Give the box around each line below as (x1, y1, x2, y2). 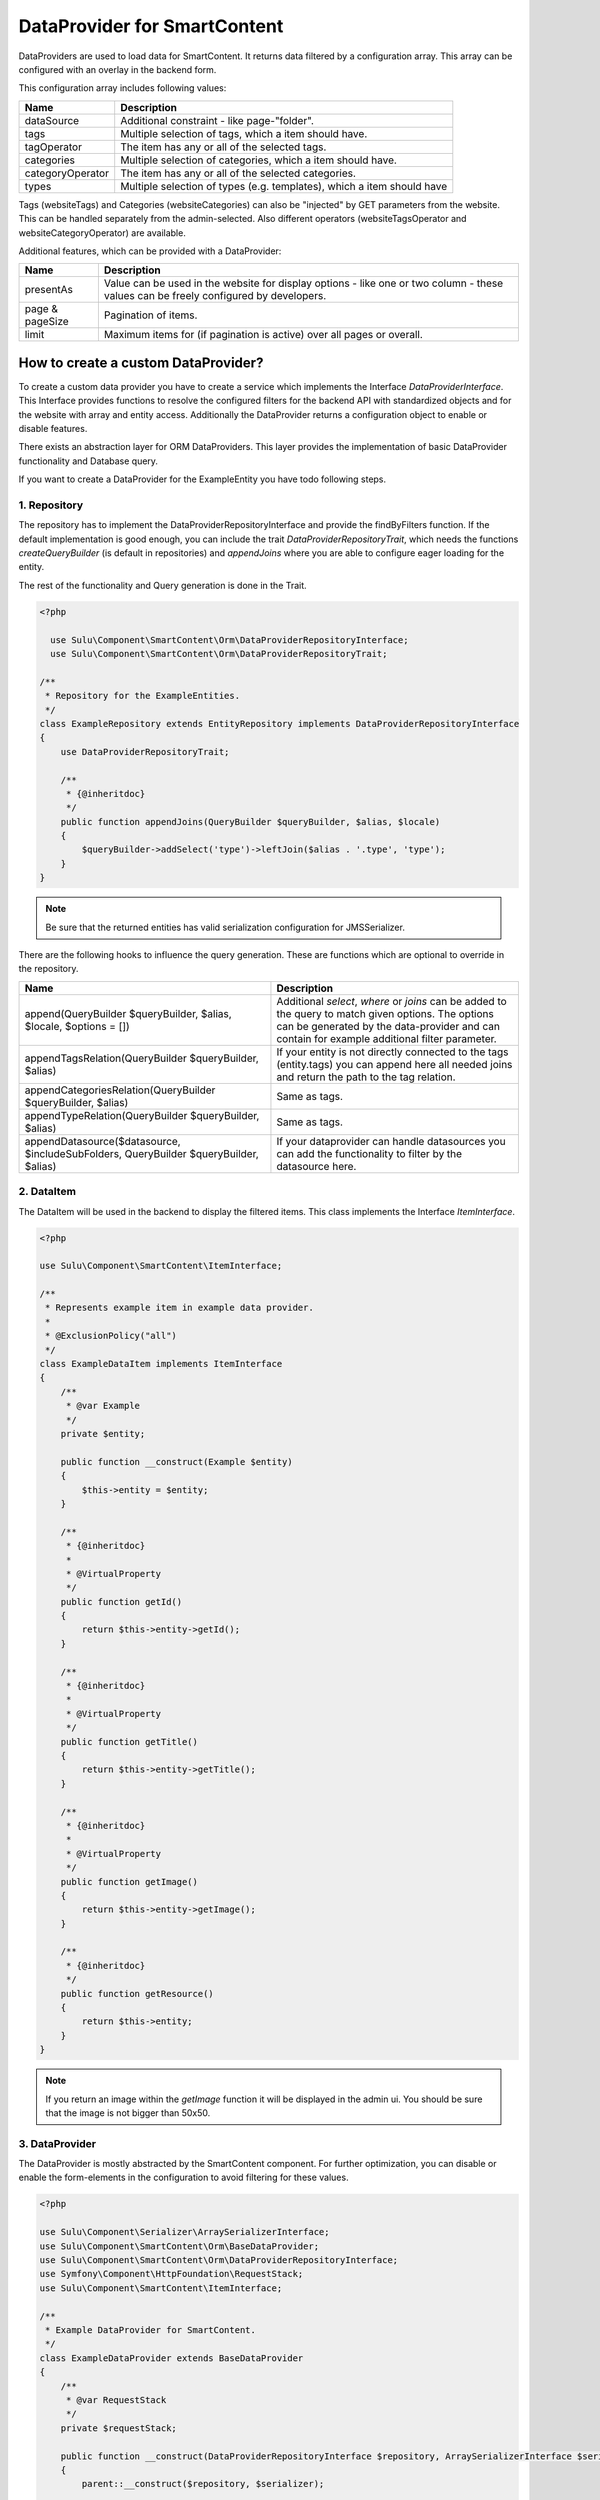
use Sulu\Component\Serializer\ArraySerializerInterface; (39, 2226, 330, 2238)
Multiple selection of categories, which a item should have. (120, 153, 397, 167)
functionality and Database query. (18, 455, 159, 467)
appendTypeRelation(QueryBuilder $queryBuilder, (24, 1108, 260, 1122)
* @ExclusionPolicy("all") (45, 1330, 177, 1342)
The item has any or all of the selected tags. (120, 140, 327, 154)
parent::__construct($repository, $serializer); (81, 2478, 325, 2490)
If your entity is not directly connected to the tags (276, 1045, 509, 1059)
